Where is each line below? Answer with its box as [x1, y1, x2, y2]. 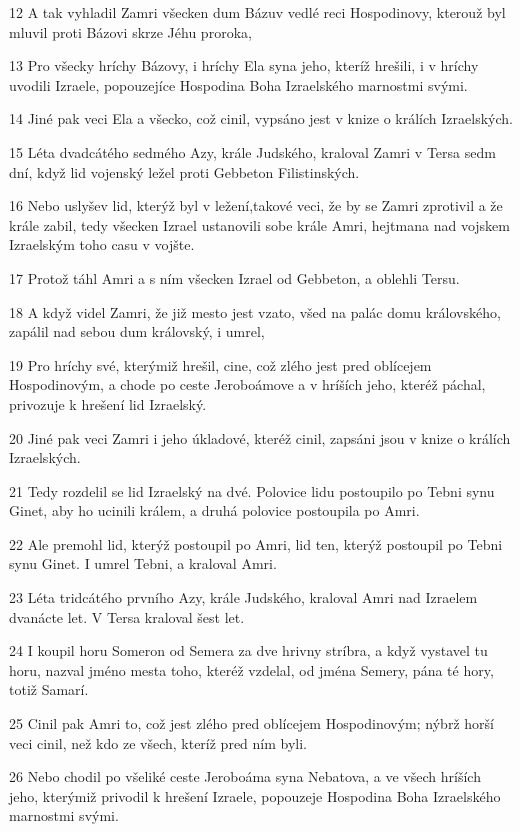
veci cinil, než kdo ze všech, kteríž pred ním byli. [9, 732, 308, 753]
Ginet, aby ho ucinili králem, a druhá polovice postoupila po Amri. [9, 500, 420, 521]
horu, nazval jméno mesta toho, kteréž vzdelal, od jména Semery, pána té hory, [9, 659, 494, 680]
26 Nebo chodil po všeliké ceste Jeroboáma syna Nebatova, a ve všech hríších [9, 766, 481, 787]
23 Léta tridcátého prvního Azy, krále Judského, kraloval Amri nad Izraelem [9, 587, 478, 608]
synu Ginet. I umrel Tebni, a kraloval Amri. [9, 553, 277, 574]
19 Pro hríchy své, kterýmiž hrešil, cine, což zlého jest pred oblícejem [9, 354, 432, 375]
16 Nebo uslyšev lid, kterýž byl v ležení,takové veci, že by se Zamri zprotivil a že [9, 195, 503, 216]
